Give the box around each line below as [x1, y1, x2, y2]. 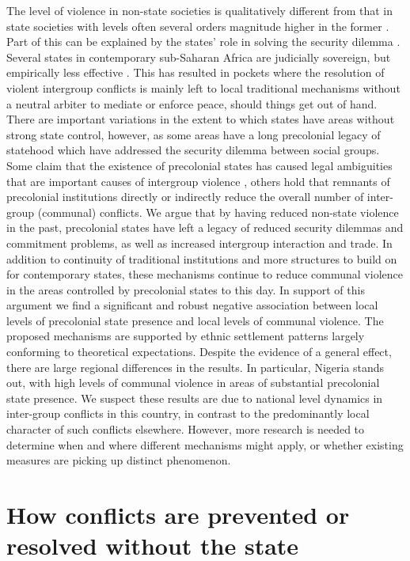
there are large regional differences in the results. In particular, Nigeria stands [6, 358, 385, 375]
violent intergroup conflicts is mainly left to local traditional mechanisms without [6, 79, 401, 96]
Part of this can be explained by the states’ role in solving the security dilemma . [6, 33, 401, 50]
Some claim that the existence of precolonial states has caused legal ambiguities [6, 157, 393, 173]
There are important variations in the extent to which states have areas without [6, 111, 395, 127]
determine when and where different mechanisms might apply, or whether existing [6, 436, 404, 453]
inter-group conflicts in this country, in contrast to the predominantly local [6, 405, 370, 422]
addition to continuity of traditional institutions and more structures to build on [6, 250, 397, 267]
